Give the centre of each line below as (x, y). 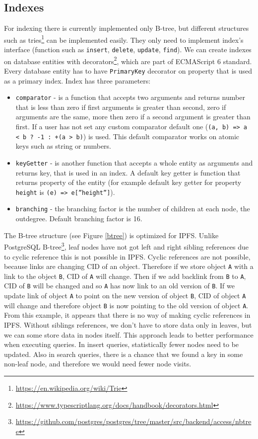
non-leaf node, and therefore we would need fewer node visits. (98, 364)
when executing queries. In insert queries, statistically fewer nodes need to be (122, 344)
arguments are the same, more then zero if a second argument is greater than (133, 117)
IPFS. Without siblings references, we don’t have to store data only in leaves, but (128, 325)
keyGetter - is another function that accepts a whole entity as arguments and (134, 162)
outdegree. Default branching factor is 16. (79, 219)
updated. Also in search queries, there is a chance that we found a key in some (124, 354)
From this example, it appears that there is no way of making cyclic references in (127, 315)
